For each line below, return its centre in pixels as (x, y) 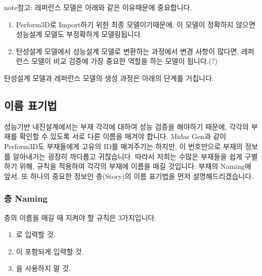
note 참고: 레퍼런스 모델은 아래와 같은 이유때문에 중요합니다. (98, 7)
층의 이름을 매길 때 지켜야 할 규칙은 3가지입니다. (80, 217)
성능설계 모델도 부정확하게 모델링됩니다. (79, 34)
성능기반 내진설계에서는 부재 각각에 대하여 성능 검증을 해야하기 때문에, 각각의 (126, 126)
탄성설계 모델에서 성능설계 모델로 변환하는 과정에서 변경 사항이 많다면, (127, 51)
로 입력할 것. (36, 234)
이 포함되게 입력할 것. (50, 251)
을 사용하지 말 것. (43, 268)
